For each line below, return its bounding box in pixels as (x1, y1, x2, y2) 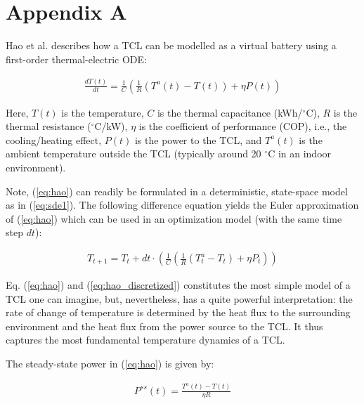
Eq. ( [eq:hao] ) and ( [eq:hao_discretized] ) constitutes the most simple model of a (6, 278, 351, 292)
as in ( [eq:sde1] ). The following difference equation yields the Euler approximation (6, 197, 359, 212)
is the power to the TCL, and (134, 132, 262, 147)
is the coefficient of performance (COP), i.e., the (138, 119, 347, 133)
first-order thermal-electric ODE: (6, 51, 147, 66)
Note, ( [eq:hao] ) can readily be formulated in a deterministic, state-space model (6, 183, 348, 198)
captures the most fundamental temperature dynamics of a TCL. (6, 332, 285, 347)
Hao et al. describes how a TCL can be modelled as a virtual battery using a (6, 38, 337, 53)
